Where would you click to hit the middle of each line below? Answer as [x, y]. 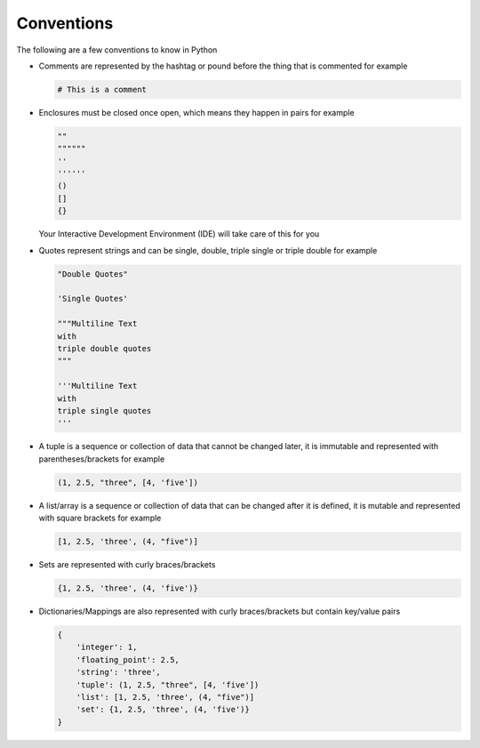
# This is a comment [102, 89]
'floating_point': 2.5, [128, 660]
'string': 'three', [119, 672]
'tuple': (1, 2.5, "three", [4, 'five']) [168, 684]
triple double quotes [104, 348]
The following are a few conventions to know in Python [117, 50]
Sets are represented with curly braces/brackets [127, 564]
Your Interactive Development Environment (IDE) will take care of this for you [179, 234]
